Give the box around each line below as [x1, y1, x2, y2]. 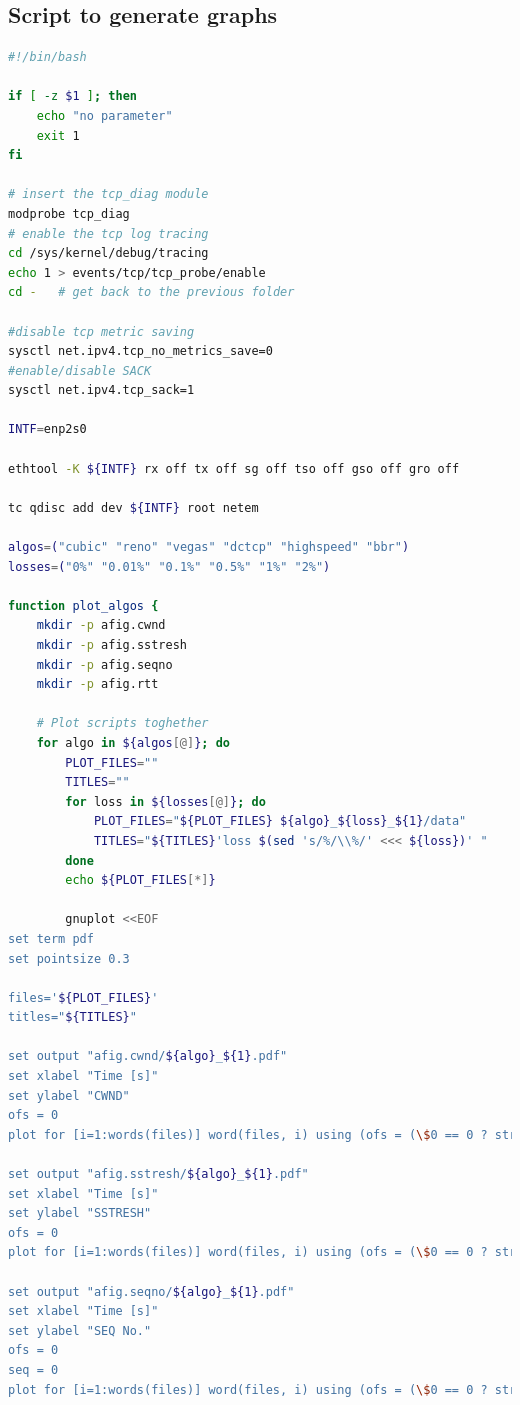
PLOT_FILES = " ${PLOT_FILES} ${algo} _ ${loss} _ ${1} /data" [93, 814, 467, 829]
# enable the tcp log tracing [8, 226, 209, 241]
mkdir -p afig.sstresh [36, 638, 188, 653]
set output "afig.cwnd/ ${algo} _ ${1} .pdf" [8, 1049, 288, 1064]
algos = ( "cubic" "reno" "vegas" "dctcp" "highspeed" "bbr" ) [8, 540, 410, 555]
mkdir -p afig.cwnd [36, 618, 166, 633]
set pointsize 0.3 [8, 951, 130, 966]
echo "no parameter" [36, 108, 173, 123]
